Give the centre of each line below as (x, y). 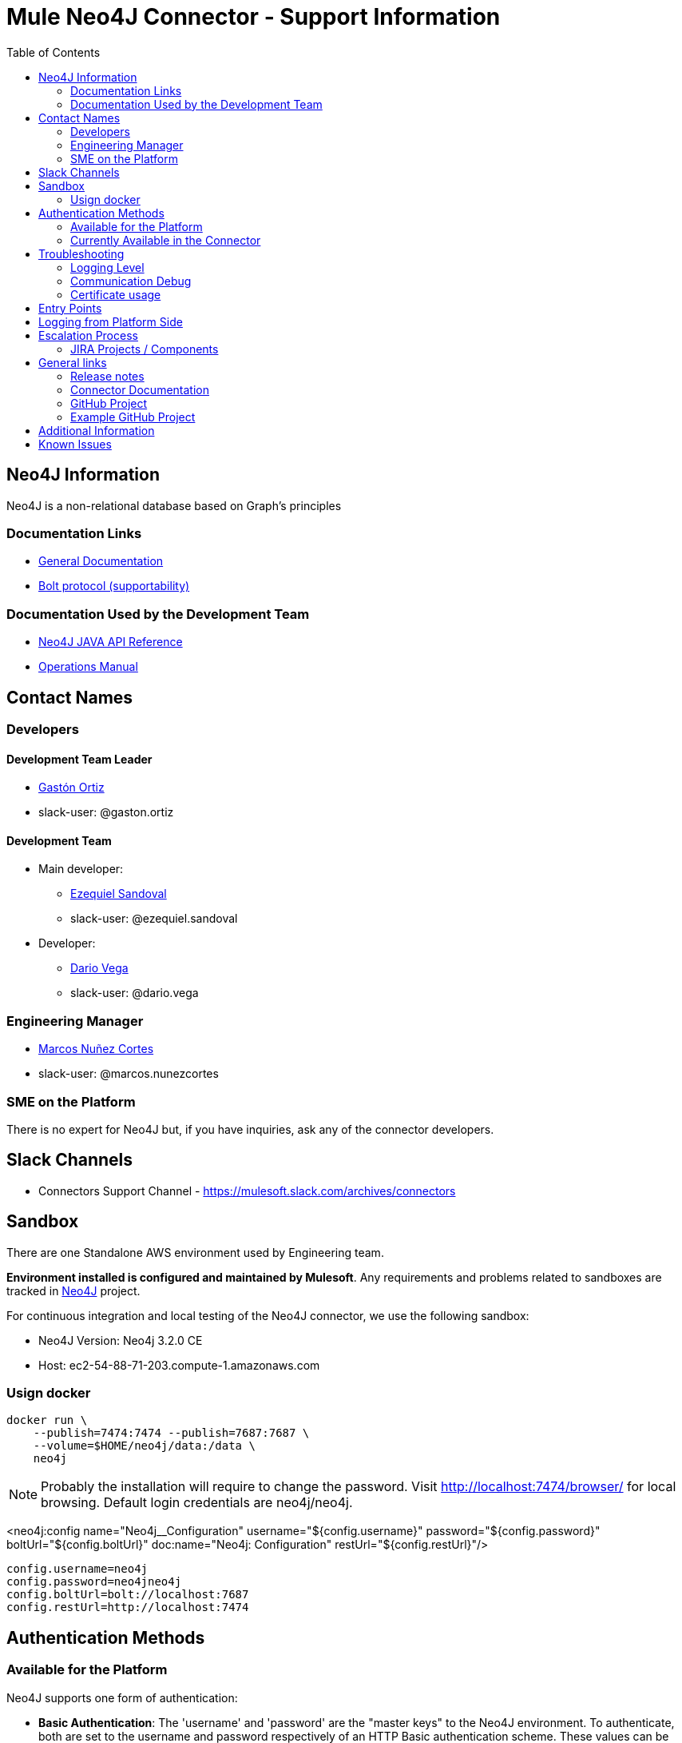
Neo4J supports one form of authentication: (122, 1697)
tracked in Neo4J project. (73, 1290)
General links (73, 362)
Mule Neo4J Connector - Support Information (254, 17)
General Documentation (101, 561)
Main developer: (81, 869)
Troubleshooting (81, 253)
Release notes (107, 376)
